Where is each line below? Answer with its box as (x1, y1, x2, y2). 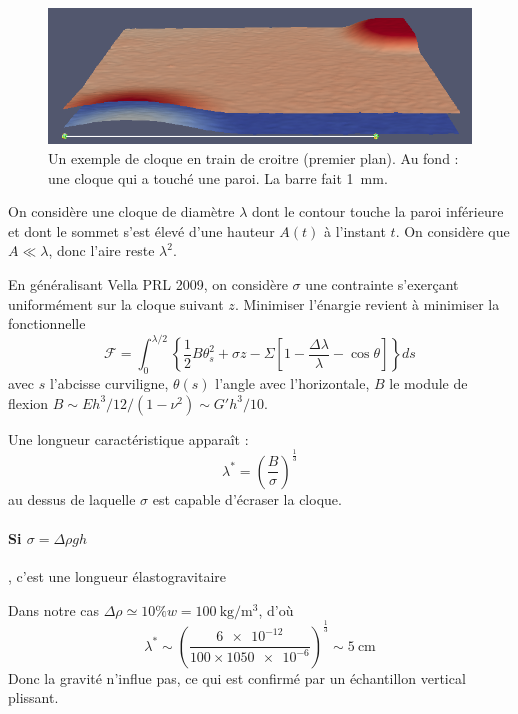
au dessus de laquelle (8, 488, 136, 509)
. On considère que (395, 220, 510, 241)
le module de (389, 373, 468, 394)
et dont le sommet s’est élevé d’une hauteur (8, 220, 275, 241)
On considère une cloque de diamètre (8, 201, 235, 222)
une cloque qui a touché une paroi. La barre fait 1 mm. (48, 167, 388, 188)
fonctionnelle (8, 313, 86, 334)
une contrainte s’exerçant (305, 273, 459, 294)
